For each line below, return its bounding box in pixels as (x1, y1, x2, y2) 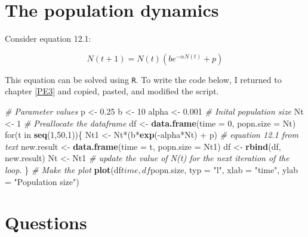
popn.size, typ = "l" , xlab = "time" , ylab (150, 163, 298, 176)
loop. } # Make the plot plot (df (5, 163, 121, 176)
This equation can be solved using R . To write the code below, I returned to (5, 73, 282, 85)
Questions (5, 210, 87, 235)
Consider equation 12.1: (5, 32, 91, 45)
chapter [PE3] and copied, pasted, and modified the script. (5, 85, 219, 97)
